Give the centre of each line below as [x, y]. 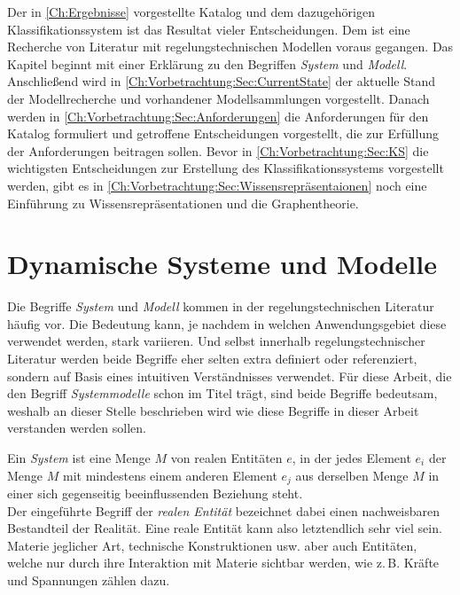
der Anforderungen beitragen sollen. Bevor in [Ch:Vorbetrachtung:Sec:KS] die [218, 150]
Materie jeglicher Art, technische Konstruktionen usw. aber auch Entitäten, [212, 545]
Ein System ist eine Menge [79, 458]
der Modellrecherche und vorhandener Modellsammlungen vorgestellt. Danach [218, 98]
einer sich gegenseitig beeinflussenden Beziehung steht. [155, 493]
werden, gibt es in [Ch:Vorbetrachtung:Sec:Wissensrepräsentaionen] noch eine [217, 185]
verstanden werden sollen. [77, 428]
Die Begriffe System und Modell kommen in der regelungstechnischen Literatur [221, 306]
